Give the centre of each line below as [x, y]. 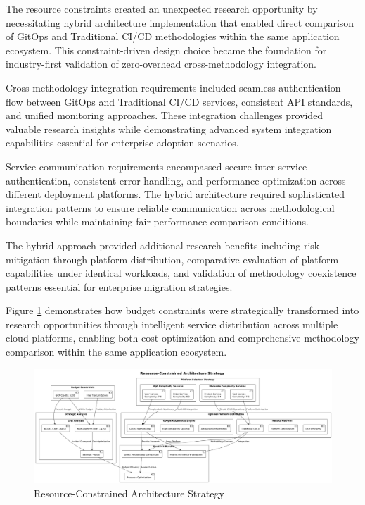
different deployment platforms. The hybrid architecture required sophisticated [175, 194]
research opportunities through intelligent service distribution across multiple [172, 324]
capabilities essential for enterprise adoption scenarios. [122, 143]
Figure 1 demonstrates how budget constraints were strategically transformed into [182, 310]
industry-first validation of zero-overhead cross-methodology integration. [161, 64]
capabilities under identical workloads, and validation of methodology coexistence [181, 273]
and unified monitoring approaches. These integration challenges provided [165, 115]
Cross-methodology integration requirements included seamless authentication [173, 87]
